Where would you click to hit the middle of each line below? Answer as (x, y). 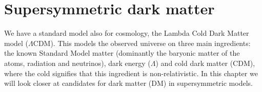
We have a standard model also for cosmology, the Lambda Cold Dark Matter (127, 33)
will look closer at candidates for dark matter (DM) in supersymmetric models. (128, 83)
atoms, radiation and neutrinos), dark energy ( (77, 63)
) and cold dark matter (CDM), (205, 63)
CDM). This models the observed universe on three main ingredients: (142, 43)
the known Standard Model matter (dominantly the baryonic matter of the (122, 53)
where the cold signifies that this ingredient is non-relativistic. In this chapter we (131, 73)
